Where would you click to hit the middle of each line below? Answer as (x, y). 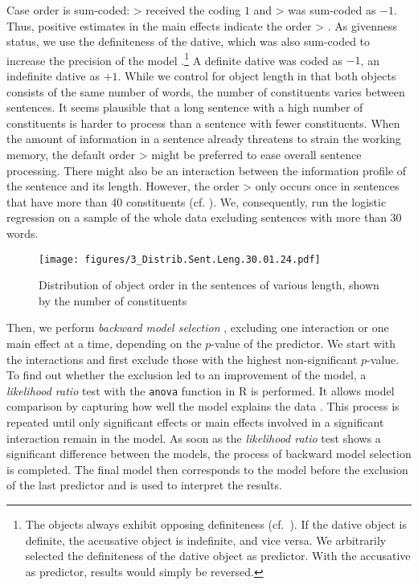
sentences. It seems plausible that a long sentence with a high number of (185, 107)
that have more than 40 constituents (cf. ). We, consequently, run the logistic (197, 201)
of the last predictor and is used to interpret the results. (144, 485)
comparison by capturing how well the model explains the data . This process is (203, 406)
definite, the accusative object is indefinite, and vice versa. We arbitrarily (206, 540)
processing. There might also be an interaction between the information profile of (207, 170)
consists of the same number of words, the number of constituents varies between (206, 91)
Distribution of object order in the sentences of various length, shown (209, 285)
